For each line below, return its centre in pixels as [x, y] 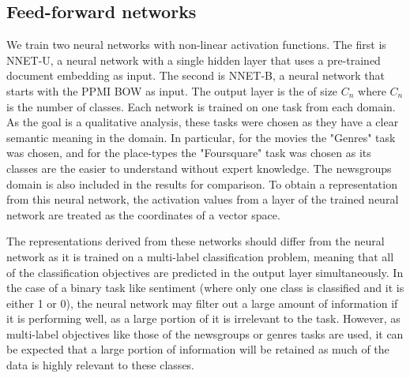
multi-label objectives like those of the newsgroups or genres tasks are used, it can [205, 333]
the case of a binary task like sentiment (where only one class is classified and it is [205, 288]
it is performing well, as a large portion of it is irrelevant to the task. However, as [203, 318]
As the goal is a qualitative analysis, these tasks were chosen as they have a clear [203, 122]
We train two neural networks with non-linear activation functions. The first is [196, 45]
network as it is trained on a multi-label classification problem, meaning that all [200, 256]
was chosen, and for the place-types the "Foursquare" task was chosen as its [189, 153]
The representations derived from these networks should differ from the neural [196, 241]
